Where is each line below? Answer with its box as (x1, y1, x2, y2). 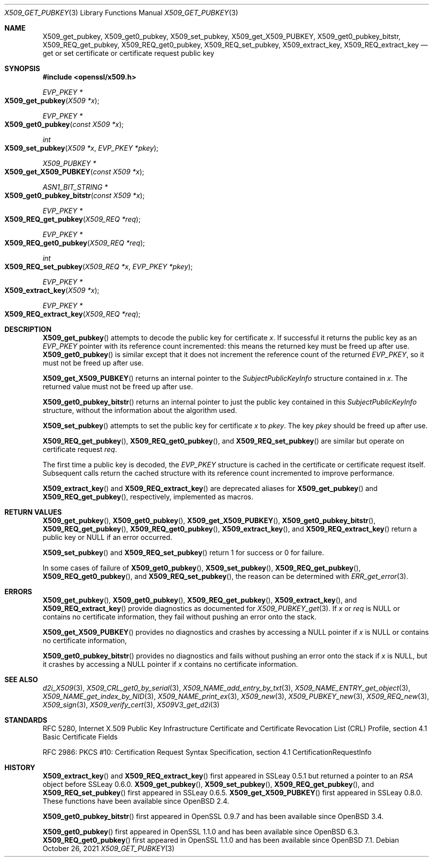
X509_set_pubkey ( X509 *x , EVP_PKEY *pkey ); (4, 144, 158, 152)
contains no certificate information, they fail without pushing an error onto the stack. (42, 613, 317, 621)
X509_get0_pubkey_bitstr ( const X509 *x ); (4, 191, 145, 200)
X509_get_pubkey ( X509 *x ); (4, 96, 100, 105)
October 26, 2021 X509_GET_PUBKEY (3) (42, 844, 175, 853)
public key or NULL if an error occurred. (42, 533, 172, 541)
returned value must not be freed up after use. (42, 382, 193, 391)
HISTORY (4, 763, 36, 772)
